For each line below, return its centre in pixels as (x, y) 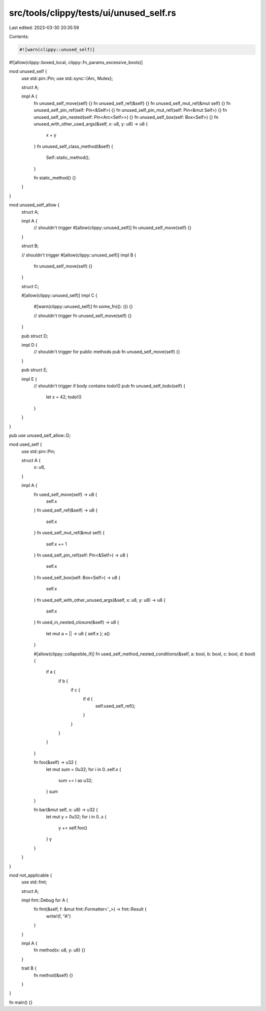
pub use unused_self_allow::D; (40, 435)
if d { (88, 699)
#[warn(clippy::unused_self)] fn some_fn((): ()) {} (83, 307)
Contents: (19, 36)
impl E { (29, 379)
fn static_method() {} (55, 178)
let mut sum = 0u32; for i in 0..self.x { (84, 769)
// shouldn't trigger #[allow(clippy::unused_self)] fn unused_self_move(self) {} (113, 228)
